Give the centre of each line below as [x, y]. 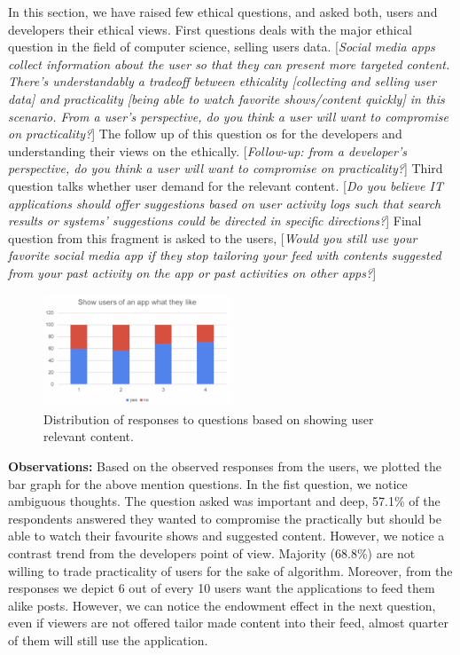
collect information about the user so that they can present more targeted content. [229, 63]
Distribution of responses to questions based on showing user [209, 418]
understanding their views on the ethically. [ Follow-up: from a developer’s [207, 150]
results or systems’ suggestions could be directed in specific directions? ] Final [215, 221]
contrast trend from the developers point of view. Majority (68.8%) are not [212, 552]
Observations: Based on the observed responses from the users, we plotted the [225, 466]
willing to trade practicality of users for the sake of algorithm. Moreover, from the [230, 570]
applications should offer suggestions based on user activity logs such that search [225, 203]
